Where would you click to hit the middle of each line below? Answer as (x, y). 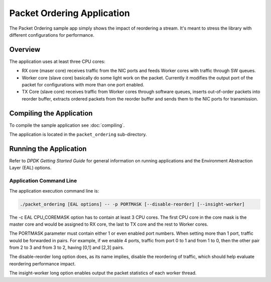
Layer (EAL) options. (30, 168)
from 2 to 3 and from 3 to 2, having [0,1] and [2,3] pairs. (67, 248)
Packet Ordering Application (70, 13)
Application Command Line (43, 181)
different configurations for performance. (52, 35)
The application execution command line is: (54, 191)
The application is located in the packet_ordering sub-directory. (78, 134)
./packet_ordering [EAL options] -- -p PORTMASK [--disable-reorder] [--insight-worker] (132, 204)
